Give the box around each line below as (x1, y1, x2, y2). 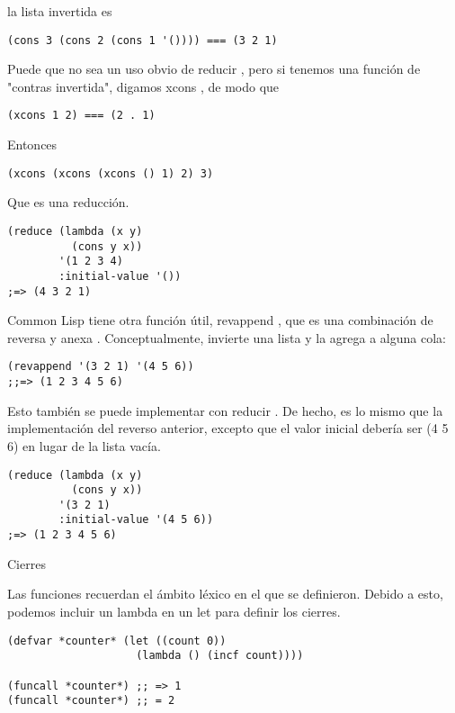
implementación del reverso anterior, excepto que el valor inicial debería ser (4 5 (7, 419, 449, 438)
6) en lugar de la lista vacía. (7, 436, 161, 455)
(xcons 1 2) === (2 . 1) (7, 109, 156, 122)
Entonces (7, 135, 58, 154)
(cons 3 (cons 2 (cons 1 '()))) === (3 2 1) (7, 33, 278, 47)
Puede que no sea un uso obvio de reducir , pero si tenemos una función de (7, 59, 421, 78)
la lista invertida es (7, 2, 112, 20)
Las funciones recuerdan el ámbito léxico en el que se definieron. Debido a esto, (7, 584, 443, 603)
